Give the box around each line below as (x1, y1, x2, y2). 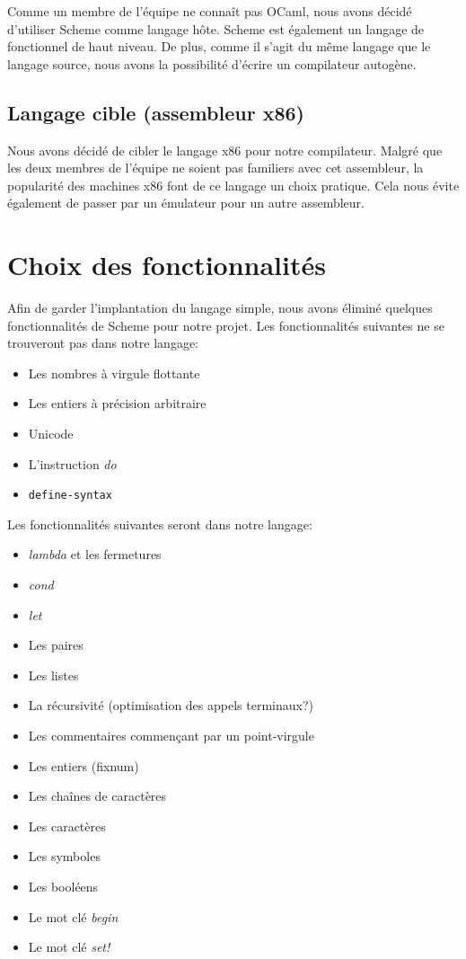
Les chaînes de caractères (28, 786, 167, 805)
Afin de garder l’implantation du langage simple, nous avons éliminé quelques (7, 298, 433, 317)
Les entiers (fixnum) (28, 756, 139, 775)
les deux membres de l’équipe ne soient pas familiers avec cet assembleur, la (7, 158, 424, 177)
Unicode (28, 424, 74, 443)
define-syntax (28, 489, 112, 502)
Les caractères (28, 816, 106, 835)
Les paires (28, 635, 84, 654)
